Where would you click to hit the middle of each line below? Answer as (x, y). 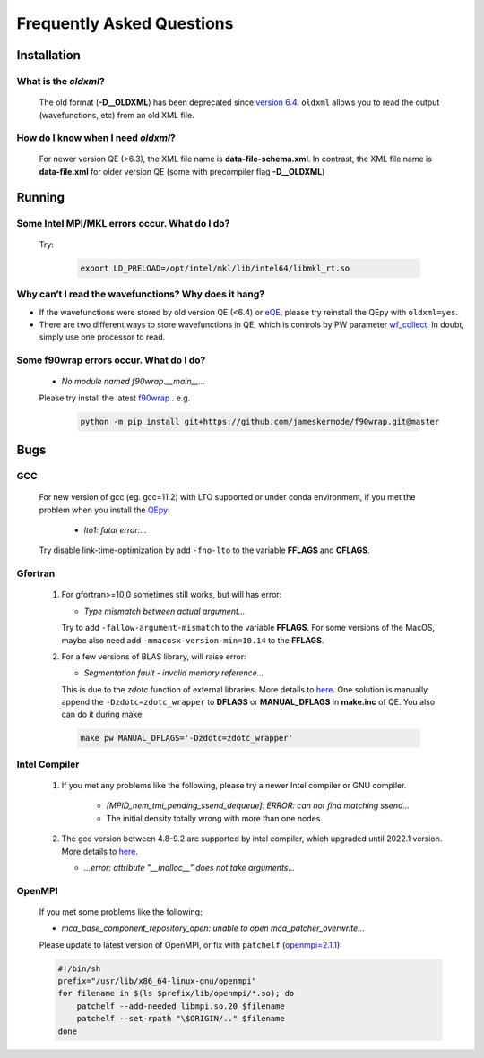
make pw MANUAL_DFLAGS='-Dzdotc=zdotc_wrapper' (186, 738)
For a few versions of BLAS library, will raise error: (154, 656)
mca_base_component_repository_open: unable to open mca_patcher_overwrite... (213, 928)
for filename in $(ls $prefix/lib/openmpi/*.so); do (176, 993)
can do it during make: (103, 714)
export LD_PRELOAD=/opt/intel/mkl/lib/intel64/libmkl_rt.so (215, 268)
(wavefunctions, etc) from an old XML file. (117, 115)
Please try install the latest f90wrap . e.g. (115, 398)
